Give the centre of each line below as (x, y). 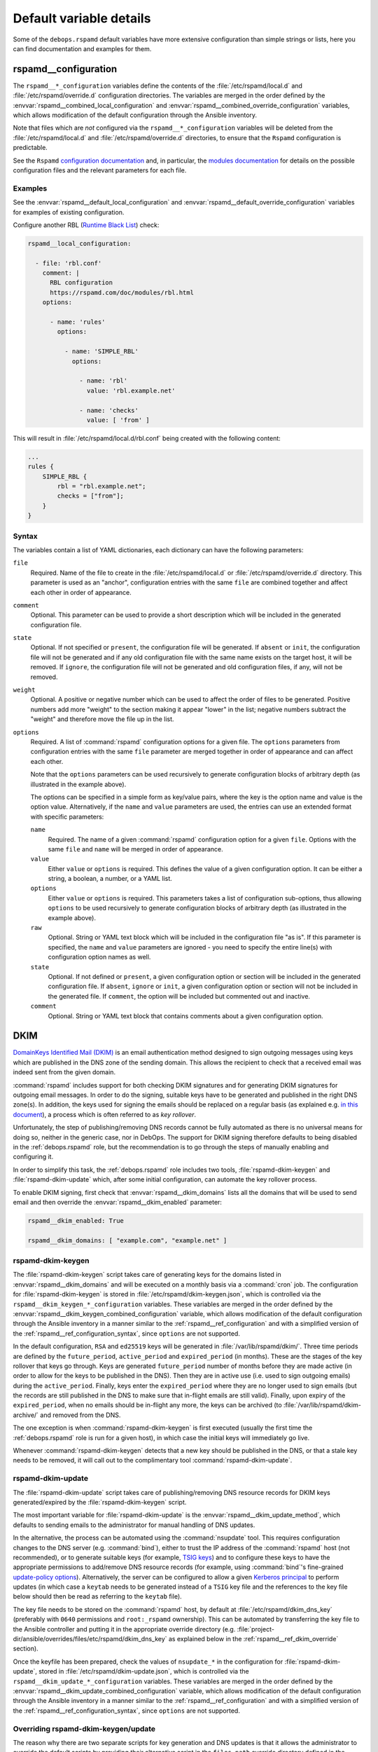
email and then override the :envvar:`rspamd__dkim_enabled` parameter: (117, 1202)
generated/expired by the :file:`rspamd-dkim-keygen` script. (100, 1502)
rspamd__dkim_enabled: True (76, 1220)
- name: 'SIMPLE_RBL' (101, 351)
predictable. (30, 148)
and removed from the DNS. (80, 1415)
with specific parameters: (67, 816)
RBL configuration (82, 283)
